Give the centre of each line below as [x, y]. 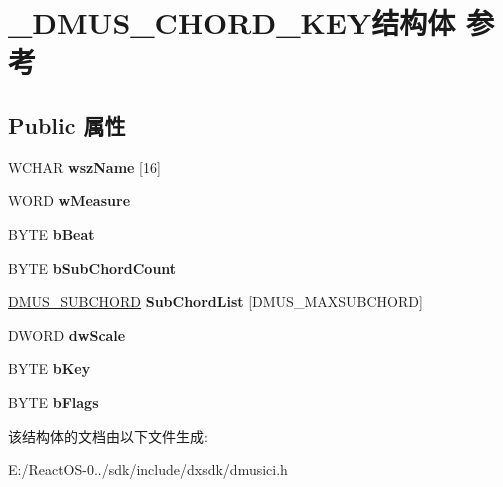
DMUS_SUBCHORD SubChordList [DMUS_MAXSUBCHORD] [215, 301]
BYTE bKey [49, 368]
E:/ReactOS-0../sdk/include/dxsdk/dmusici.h [148, 469]
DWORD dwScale [67, 334]
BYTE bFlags [53, 401]
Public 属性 [67, 124]
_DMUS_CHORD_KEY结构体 [232, 22]
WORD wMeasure [69, 200]
